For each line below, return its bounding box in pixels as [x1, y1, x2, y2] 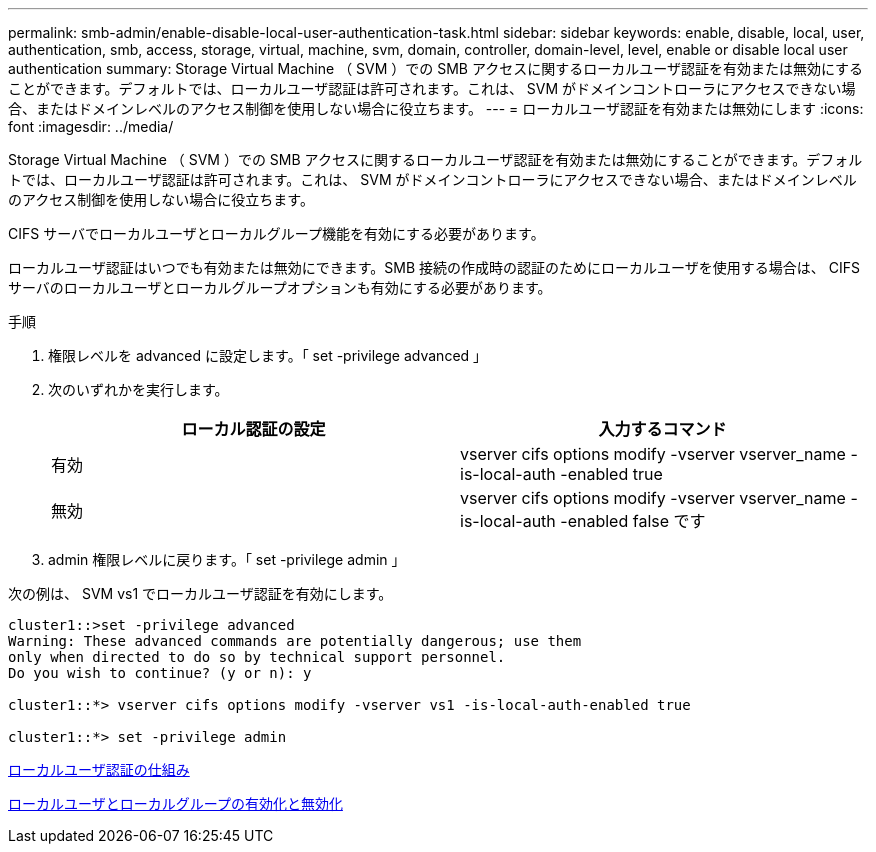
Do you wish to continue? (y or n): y [8, 665, 312, 681]
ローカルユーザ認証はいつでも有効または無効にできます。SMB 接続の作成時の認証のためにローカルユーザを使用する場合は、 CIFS [8, 259, 860, 276]
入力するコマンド [598, 419, 727, 439]
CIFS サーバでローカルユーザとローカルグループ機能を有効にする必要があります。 [8, 225, 545, 242]
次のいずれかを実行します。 [48, 381, 229, 398]
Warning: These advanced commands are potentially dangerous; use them [8, 633, 582, 649]
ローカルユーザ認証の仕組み [8, 761, 190, 778]
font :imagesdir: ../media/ [8, 118, 174, 135]
